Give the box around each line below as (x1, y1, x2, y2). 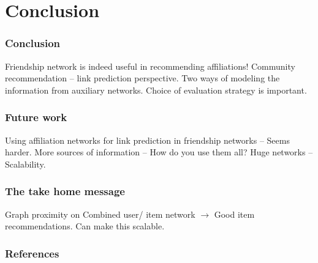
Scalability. (5, 157, 46, 170)
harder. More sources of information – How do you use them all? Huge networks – (5, 146, 313, 158)
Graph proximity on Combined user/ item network (5, 207, 195, 220)
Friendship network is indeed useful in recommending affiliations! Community (5, 59, 295, 72)
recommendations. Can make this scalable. (5, 220, 165, 232)
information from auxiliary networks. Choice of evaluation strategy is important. (5, 83, 307, 96)
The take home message (5, 183, 125, 199)
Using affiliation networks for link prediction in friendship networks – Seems (5, 133, 290, 146)
